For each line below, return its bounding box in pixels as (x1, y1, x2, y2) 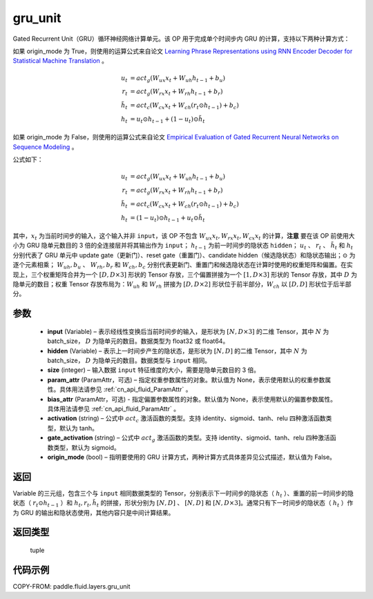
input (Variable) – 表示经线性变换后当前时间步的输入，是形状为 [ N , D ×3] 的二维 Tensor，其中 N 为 (47, 327, 329, 335)
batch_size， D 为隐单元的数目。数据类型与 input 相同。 (47, 356, 211, 364)
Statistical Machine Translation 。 (12, 57, 108, 65)
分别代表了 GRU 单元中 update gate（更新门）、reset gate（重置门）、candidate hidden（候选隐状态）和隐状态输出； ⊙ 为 (12, 251, 356, 259)
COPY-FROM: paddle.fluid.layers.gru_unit (12, 582, 131, 590)
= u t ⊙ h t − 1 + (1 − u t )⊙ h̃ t (130, 115, 205, 124)
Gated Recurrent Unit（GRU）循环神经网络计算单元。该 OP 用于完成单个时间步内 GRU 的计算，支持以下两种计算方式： (12, 35, 350, 43)
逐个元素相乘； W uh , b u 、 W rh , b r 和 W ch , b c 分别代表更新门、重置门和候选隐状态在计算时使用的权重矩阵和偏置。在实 (12, 261, 353, 271)
